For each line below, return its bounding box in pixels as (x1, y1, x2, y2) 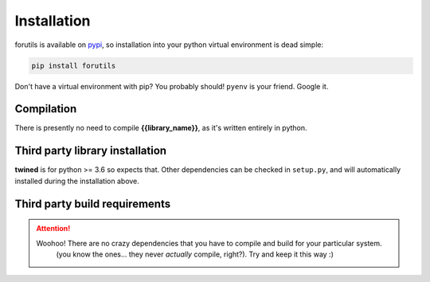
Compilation (14, 102, 77, 116)
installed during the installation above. (14, 176, 139, 186)
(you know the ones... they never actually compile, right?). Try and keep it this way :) (56, 249, 334, 259)
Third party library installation (14, 144, 167, 158)
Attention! (36, 224, 71, 233)
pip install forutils (31, 61, 116, 70)
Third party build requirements (14, 197, 171, 210)
